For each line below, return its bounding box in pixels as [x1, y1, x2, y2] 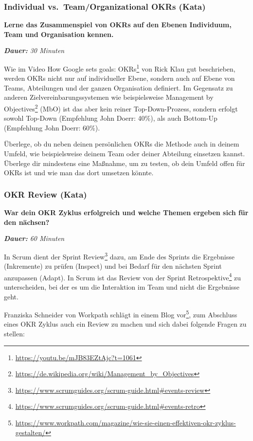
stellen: [4, 328, 25, 338]
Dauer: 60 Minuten [4, 233, 65, 243]
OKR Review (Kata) [4, 188, 87, 200]
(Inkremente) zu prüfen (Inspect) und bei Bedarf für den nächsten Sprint [4, 261, 222, 271]
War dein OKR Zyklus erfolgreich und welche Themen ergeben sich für [4, 207, 249, 218]
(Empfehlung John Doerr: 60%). [4, 122, 100, 132]
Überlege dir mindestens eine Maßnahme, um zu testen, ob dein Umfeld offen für [4, 158, 245, 168]
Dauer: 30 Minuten [4, 45, 65, 55]
